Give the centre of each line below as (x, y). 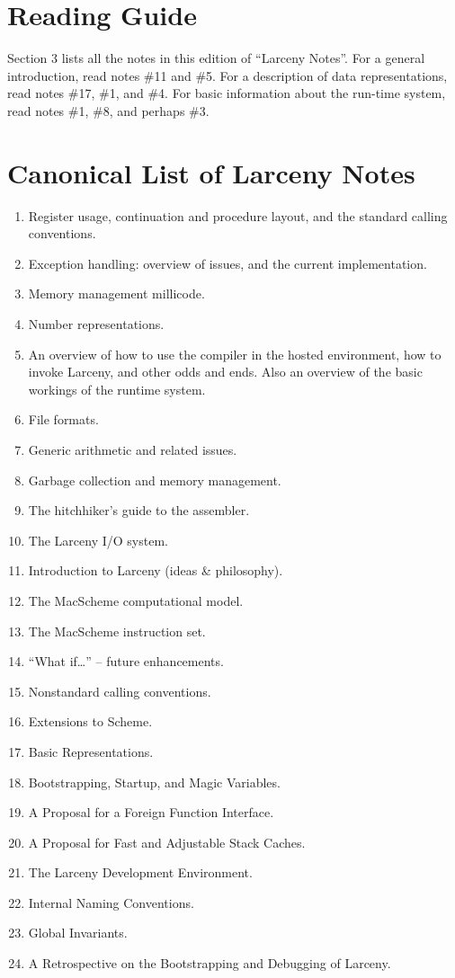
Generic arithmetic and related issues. (133, 449)
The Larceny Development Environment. (140, 872)
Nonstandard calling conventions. (120, 691)
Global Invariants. (78, 933)
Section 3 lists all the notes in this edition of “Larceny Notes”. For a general (216, 58)
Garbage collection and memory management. (155, 480)
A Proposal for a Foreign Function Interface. (151, 812)
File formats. (63, 419)
